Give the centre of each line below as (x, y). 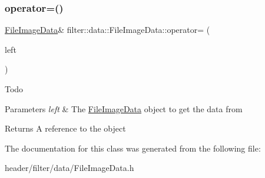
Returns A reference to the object (65, 128)
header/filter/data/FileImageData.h (69, 168)
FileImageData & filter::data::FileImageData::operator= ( (107, 30)
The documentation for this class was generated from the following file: (133, 148)
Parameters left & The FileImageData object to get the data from (124, 108)
